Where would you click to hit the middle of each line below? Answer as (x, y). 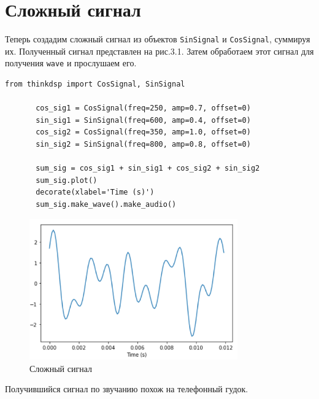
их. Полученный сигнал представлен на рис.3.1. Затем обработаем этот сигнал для (159, 51)
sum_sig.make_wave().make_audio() (106, 204)
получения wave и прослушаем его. (71, 63)
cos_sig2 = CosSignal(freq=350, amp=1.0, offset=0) (143, 132)
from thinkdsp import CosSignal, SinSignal (95, 84)
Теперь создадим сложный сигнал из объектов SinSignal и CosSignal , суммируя (158, 39)
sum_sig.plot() (67, 180)
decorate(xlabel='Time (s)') (95, 192)
